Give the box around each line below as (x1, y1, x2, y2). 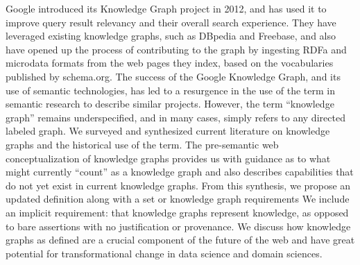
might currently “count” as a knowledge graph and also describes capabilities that (6, 164, 354, 179)
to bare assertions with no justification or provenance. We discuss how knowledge (6, 219, 351, 233)
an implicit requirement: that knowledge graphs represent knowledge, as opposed (6, 205, 349, 219)
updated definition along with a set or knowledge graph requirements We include (6, 191, 350, 206)
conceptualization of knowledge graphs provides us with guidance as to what (6, 151, 331, 165)
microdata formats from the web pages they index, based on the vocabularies (6, 55, 334, 70)
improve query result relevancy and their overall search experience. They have (6, 15, 336, 29)
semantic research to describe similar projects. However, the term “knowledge (6, 96, 334, 111)
